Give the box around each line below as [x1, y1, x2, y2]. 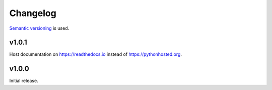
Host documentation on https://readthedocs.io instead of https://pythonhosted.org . [9, 51, 182, 57]
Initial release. [9, 78, 38, 84]
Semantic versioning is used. [9, 25, 70, 31]
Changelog [9, 8, 56, 19]
